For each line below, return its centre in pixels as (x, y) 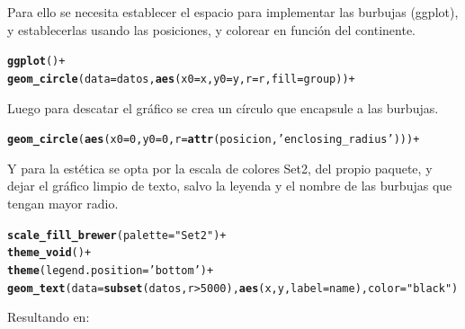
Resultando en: (49, 317)
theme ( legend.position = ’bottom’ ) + (111, 270)
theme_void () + (49, 253)
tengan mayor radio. (63, 203)
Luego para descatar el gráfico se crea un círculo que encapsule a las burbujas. (223, 107)
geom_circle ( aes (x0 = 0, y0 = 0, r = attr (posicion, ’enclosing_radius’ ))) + (214, 140)
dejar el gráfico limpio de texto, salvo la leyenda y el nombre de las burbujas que (230, 186)
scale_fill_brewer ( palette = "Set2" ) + (117, 235)
